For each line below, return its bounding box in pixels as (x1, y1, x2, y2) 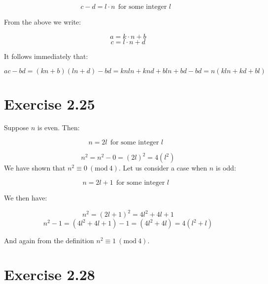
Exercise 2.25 (4, 94, 95, 114)
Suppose (4, 122, 29, 133)
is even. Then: (37, 122, 80, 133)
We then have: (4, 193, 47, 202)
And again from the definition (4, 235, 94, 246)
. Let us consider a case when (119, 163, 207, 173)
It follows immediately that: (4, 51, 88, 61)
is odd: (216, 163, 236, 173)
